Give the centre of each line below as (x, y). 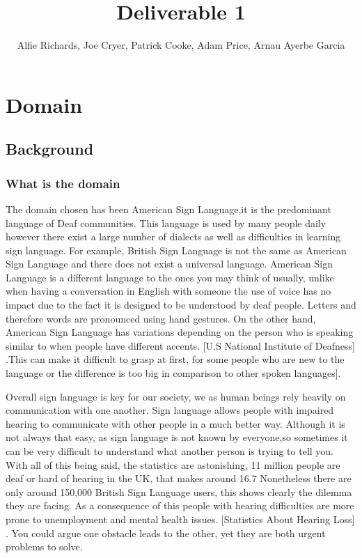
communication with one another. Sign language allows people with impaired (170, 410)
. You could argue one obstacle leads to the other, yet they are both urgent (166, 533)
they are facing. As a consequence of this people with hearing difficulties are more (180, 505)
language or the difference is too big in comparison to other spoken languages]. (173, 373)
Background (50, 149)
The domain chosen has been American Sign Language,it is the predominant (168, 209)
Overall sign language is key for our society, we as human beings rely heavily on (176, 396)
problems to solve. (44, 547)
